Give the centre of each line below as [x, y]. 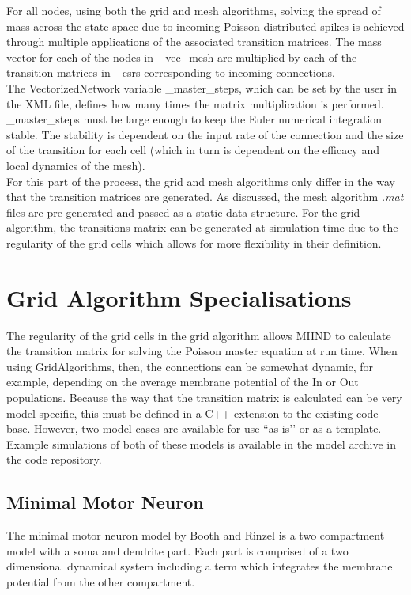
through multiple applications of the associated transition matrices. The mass [194, 42]
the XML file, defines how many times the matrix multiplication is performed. [195, 103]
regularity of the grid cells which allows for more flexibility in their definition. [194, 243]
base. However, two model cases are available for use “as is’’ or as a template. [194, 428]
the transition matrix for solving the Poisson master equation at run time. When [202, 351]
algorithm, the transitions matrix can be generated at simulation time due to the [202, 227]
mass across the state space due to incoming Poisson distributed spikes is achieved [205, 26]
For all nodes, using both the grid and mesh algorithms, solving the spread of [194, 10]
